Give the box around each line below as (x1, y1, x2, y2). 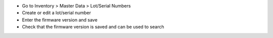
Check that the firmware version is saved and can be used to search (22, 24, 164, 30)
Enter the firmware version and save (22, 16, 98, 22)
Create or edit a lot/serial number (22, 10, 91, 16)
